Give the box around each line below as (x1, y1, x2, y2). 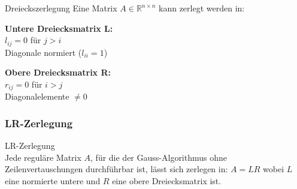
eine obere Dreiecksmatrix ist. (112, 174, 222, 187)
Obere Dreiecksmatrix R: (5, 66, 111, 79)
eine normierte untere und (5, 174, 101, 187)
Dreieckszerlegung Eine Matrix (5, 2, 117, 14)
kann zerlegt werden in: (159, 2, 245, 14)
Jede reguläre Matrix (5, 151, 81, 163)
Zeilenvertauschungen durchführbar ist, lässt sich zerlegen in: (5, 163, 228, 175)
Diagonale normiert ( (5, 46, 82, 58)
